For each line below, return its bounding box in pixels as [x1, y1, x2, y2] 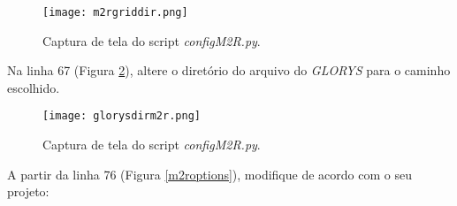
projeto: [7, 182, 50, 201]
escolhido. [7, 78, 60, 96]
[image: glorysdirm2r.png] [42, 110, 201, 123]
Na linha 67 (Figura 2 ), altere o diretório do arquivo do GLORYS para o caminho [7, 61, 451, 80]
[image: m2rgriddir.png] [42, 6, 188, 19]
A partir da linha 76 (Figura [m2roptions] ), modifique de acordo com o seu [7, 164, 412, 183]
